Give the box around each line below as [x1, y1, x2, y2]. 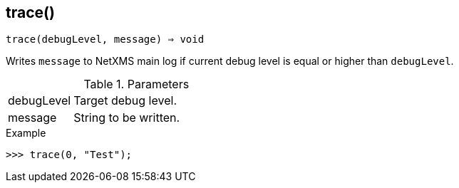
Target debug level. [73, 93, 177, 108]
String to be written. [73, 110, 180, 125]
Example [6, 127, 46, 140]
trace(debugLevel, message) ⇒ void [6, 33, 205, 46]
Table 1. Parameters [83, 77, 190, 92]
